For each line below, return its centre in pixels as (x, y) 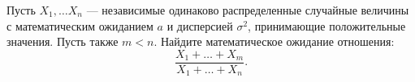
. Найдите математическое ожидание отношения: (274, 41)
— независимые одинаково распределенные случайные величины (248, 10)
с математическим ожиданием (80, 25)
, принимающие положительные (327, 25)
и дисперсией (200, 25)
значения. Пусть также (63, 41)
